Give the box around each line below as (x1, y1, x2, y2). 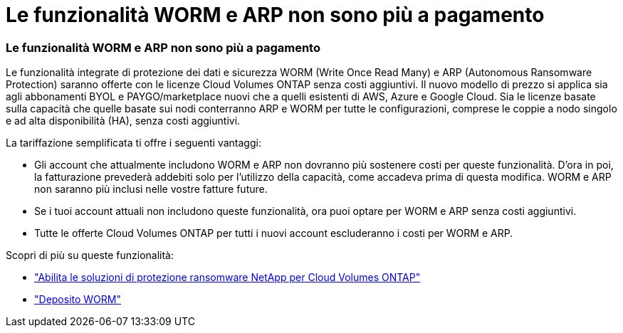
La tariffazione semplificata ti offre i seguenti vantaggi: (6, 137, 261, 149)
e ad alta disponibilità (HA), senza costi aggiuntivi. (6, 115, 241, 127)
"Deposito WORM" (34, 293, 121, 306)
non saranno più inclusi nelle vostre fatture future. (34, 183, 268, 196)
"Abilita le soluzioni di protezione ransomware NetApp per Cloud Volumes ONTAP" (34, 271, 421, 284)
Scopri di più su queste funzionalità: (6, 249, 174, 262)
